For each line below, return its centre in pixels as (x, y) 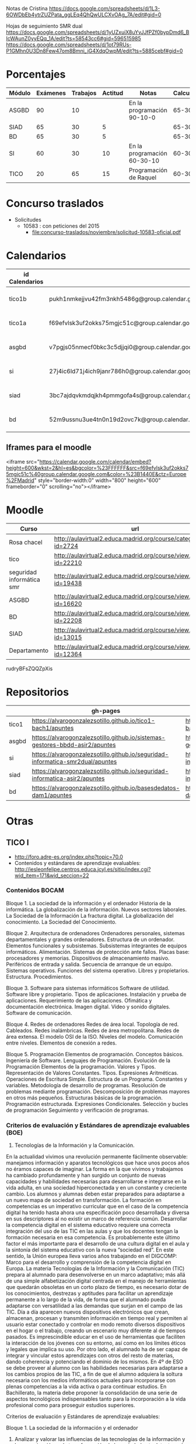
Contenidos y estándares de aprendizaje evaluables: (78, 863)
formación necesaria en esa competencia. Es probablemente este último (93, 1238)
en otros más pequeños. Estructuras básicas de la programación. (85, 1097)
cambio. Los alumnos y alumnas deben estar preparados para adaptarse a (95, 1194)
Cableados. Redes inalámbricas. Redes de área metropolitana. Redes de (93, 1030)
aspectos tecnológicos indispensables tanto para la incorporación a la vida (96, 1399)
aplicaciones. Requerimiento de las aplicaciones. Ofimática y (79, 1000)
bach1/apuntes (53, 728)
